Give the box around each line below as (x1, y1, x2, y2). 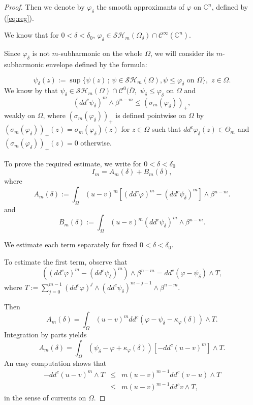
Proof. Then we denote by (4, 2, 85, 12)
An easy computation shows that (4, 357, 107, 368)
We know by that (4, 85, 58, 96)
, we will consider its (150, 48, 214, 59)
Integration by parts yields (4, 329, 87, 340)
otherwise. (80, 137, 112, 148)
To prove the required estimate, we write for (4, 158, 142, 168)
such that (152, 124, 181, 134)
